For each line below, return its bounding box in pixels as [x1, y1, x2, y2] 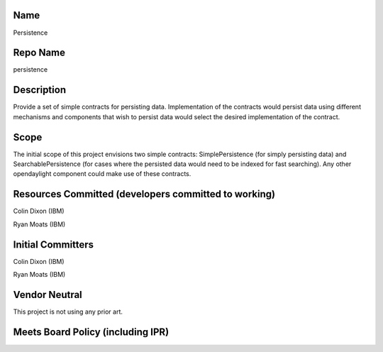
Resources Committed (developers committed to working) [13, 188, 276, 200]
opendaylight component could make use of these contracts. [13, 170, 191, 178]
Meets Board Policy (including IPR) [13, 326, 170, 338]
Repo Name [13, 47, 66, 59]
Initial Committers [13, 238, 94, 251]
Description [13, 84, 67, 96]
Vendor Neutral [13, 288, 83, 301]
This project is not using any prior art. [13, 307, 123, 316]
